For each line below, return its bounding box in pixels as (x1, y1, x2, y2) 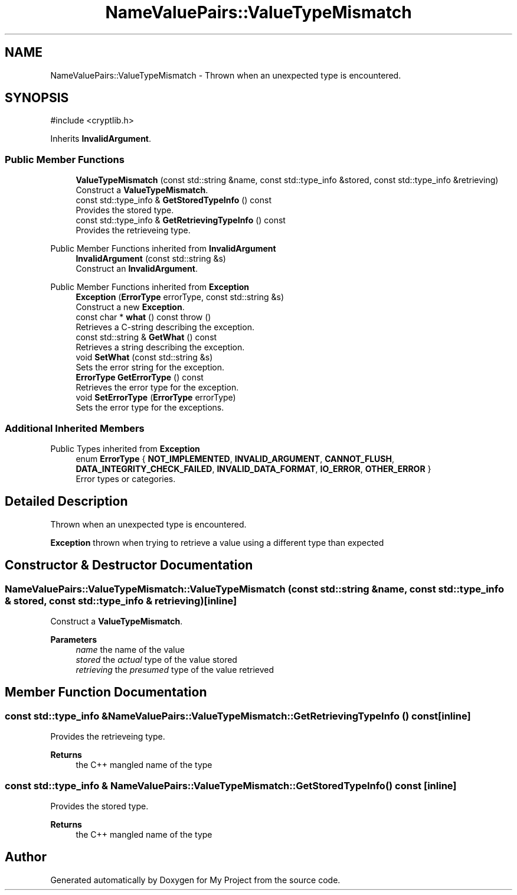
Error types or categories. (76, 473, 176, 484)
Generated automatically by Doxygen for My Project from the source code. (50, 874, 341, 885)
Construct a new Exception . (76, 302, 185, 313)
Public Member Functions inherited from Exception (50, 282, 250, 292)
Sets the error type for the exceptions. (76, 402, 224, 413)
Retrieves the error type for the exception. (76, 382, 239, 393)
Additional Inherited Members (5, 422, 145, 434)
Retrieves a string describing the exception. (76, 342, 245, 353)
